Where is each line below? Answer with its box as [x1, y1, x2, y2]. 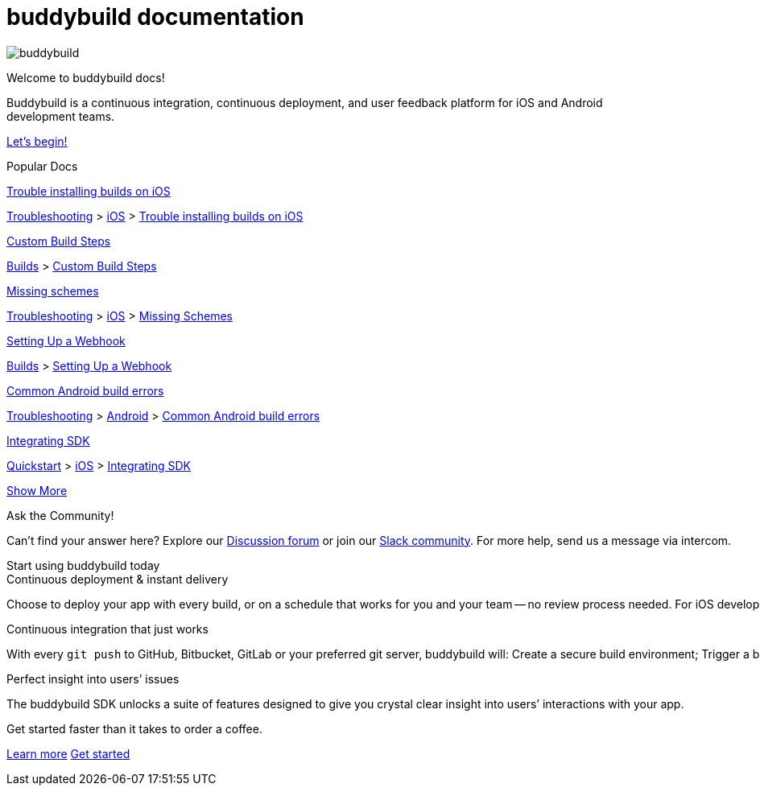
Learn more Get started [6, 746, 130, 761]
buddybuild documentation [6, 3, 304, 31]
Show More [6, 483, 68, 497]
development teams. [6, 109, 115, 123]
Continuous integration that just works [6, 621, 209, 636]
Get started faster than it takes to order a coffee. [6, 721, 262, 736]
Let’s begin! [6, 134, 68, 148]
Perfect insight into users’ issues [6, 671, 180, 686]
